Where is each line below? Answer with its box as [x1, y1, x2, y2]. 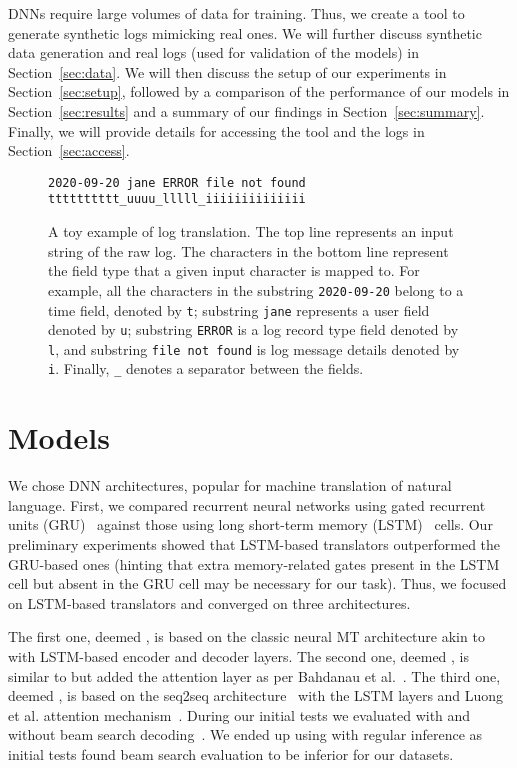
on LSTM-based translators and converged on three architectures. [8, 592, 411, 613]
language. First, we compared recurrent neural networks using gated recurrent [8, 494, 486, 515]
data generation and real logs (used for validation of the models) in [8, 42, 420, 63]
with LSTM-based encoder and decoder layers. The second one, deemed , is [8, 646, 470, 666]
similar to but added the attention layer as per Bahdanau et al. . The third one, [8, 665, 501, 686]
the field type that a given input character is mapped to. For [48, 260, 420, 281]
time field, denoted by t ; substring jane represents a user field [48, 299, 430, 320]
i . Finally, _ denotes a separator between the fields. [48, 358, 364, 379]
